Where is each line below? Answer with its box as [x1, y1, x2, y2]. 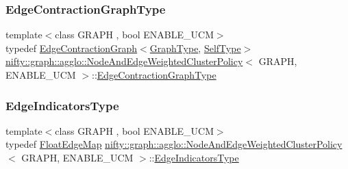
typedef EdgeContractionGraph [5, 40, 138, 55]
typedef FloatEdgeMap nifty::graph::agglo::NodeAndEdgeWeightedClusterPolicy [5, 137, 343, 151]
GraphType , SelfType [149, 40, 241, 55]
